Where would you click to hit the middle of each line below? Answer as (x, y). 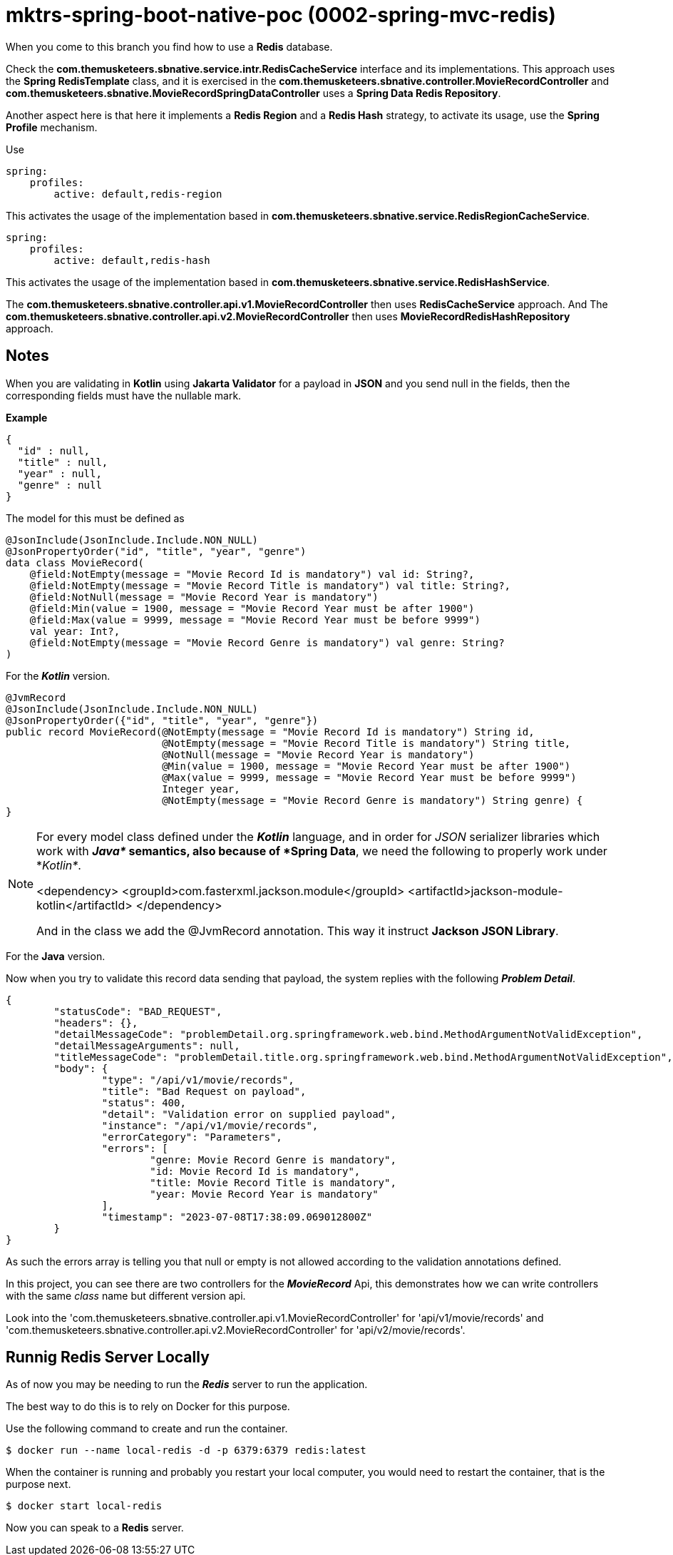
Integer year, (201, 789)
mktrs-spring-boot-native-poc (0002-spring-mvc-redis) (281, 15)
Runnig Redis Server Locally (108, 1357)
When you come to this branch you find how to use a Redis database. (169, 46)
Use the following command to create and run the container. (147, 1429)
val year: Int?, (75, 631)
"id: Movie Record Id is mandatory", (255, 1171)
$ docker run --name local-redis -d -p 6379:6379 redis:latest (186, 1451)
